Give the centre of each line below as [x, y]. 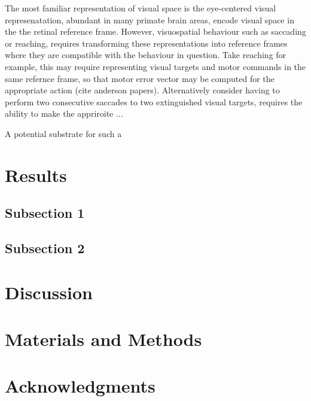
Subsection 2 [45, 248]
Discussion [49, 292]
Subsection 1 [45, 213]
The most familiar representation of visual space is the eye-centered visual [141, 8]
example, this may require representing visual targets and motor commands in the [155, 66]
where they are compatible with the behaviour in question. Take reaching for [146, 55]
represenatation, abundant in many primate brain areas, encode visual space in [150, 19]
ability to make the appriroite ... [64, 113]
